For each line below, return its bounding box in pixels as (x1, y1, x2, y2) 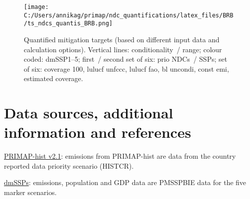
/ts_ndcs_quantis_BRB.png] (24, 20, 113, 27)
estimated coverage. (24, 73, 83, 84)
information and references (4, 122, 191, 142)
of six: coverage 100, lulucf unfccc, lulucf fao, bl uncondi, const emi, (24, 63, 229, 74)
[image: (24, 3, 49, 10)
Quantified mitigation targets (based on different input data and (24, 34, 220, 44)
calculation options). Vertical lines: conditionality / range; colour (24, 44, 222, 54)
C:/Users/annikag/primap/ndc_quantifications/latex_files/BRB (24, 11, 234, 19)
